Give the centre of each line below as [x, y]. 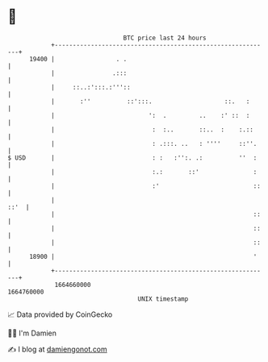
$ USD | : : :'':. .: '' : [132, 158]
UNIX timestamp [163, 299]
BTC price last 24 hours [165, 38]
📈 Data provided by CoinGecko [60, 314]
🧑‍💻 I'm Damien [32, 333]
